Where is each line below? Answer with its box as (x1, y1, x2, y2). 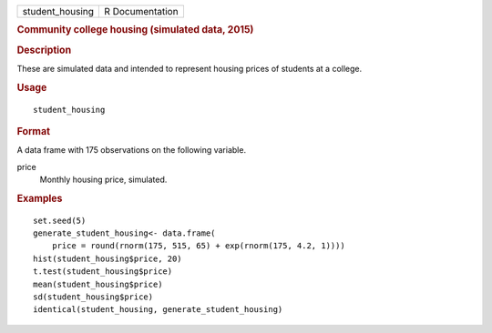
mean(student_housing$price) (33, 278, 163, 289)
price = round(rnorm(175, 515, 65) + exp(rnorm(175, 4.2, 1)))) (51, 241, 345, 251)
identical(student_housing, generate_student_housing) (33, 305, 283, 315)
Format (16, 125, 50, 137)
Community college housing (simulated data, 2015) (16, 24, 254, 36)
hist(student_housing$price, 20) (33, 253, 182, 264)
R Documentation (104, 5, 179, 17)
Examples (16, 192, 63, 205)
